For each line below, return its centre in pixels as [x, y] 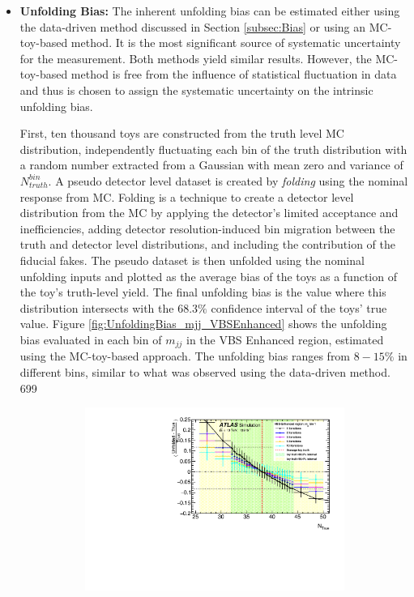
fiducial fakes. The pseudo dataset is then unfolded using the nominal [192, 260]
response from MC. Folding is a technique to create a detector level [187, 196]
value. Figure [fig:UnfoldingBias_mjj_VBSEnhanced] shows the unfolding [203, 324]
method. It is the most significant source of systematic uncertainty [236, 43]
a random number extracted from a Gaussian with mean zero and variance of [211, 165]
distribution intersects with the [97, 307]
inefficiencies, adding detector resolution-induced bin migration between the [207, 228]
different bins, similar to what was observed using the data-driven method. [205, 371]
